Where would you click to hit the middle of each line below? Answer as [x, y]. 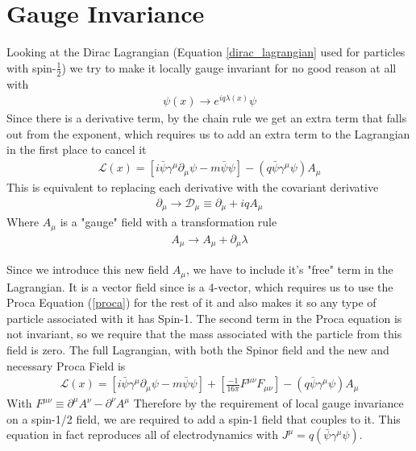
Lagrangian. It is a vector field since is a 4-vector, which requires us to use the [200, 286]
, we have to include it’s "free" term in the [290, 269]
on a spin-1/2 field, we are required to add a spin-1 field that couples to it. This [204, 418]
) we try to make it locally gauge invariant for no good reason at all [229, 67]
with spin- [31, 67]
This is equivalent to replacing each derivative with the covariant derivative [193, 187]
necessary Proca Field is [66, 365]
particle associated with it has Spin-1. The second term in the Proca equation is [204, 318]
